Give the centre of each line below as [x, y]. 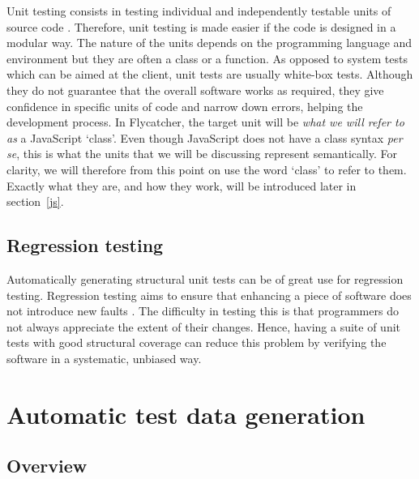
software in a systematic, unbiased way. [104, 358]
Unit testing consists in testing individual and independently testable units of [199, 11]
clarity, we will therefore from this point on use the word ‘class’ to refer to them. [207, 169]
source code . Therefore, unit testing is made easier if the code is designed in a [201, 26]
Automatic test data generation [186, 414]
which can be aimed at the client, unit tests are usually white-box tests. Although [210, 74]
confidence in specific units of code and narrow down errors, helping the [185, 106]
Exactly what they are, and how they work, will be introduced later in [182, 185]
